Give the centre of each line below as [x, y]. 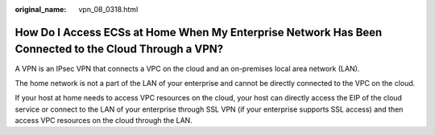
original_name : [41, 9]
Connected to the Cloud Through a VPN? [119, 49]
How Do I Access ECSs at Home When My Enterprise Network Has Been [199, 32]
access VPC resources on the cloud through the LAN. [104, 121]
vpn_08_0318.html [108, 9]
